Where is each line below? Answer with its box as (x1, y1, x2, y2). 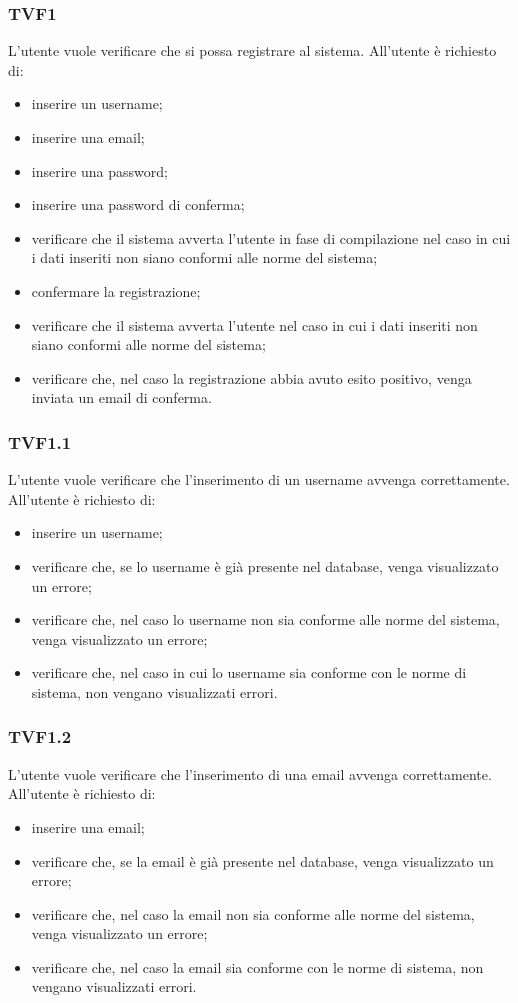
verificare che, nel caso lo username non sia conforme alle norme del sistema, (31, 609, 500, 630)
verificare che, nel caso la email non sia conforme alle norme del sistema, (31, 903, 475, 924)
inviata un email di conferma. (31, 387, 212, 408)
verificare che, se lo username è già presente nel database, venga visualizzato (31, 555, 499, 576)
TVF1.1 (8, 429, 72, 454)
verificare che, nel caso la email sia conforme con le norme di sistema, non (31, 956, 484, 977)
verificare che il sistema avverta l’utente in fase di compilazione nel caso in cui (31, 227, 511, 248)
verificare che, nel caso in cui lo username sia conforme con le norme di (31, 662, 467, 683)
